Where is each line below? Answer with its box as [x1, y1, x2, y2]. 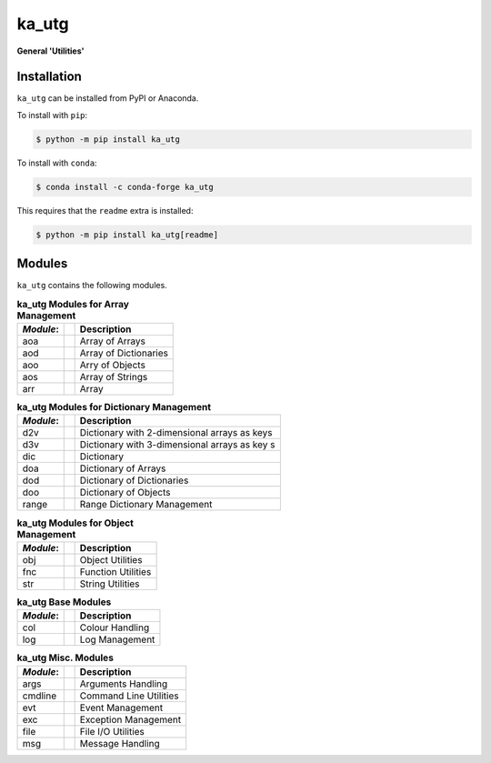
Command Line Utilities [79, 689, 179, 702]
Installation [16, 69, 82, 85]
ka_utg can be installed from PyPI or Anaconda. [16, 93, 199, 104]
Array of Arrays [79, 335, 145, 347]
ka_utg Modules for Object [16, 517, 134, 529]
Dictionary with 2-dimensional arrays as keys [79, 427, 273, 439]
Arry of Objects [79, 359, 145, 372]
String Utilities [79, 577, 140, 590]
